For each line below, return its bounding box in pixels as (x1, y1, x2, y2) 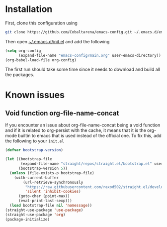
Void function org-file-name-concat (5, 109, 119, 117)
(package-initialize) (5, 217, 50, 222)
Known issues (5, 89, 65, 101)
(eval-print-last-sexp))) (18, 198, 72, 204)
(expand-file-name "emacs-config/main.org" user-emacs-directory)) (18, 53, 162, 58)
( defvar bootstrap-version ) (5, 148, 64, 153)
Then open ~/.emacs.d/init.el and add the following (5, 38, 110, 44)
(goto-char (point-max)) (18, 194, 70, 199)
